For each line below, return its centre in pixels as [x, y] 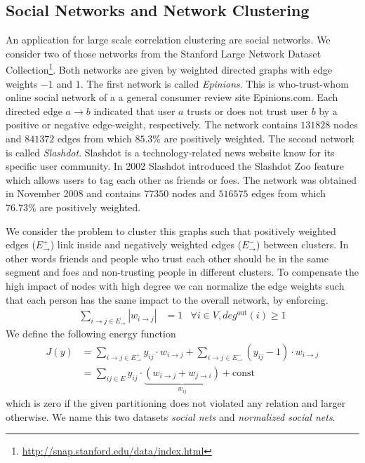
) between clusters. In [303, 244]
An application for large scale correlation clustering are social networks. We [168, 40]
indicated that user [134, 110]
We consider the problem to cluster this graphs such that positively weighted [171, 230]
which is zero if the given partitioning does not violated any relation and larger [176, 403]
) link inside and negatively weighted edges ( [146, 244]
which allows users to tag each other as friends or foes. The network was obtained [181, 179]
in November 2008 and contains [73, 193]
